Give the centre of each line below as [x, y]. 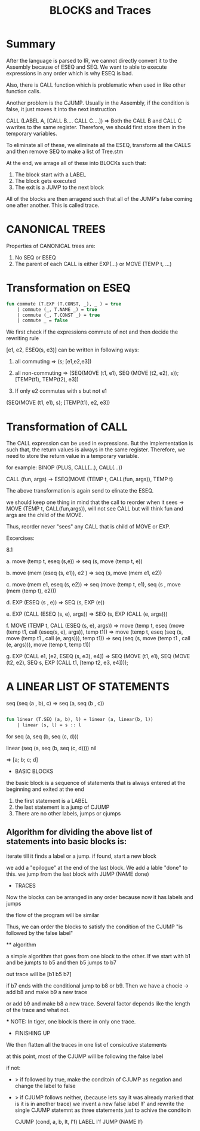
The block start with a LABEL [50, 175]
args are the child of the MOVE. [45, 515]
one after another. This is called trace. [53, 205]
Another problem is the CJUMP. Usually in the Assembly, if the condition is [98, 103]
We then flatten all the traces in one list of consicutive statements [87, 1044]
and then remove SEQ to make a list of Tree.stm [65, 151]
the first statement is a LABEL [51, 800]
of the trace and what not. [38, 1010]
